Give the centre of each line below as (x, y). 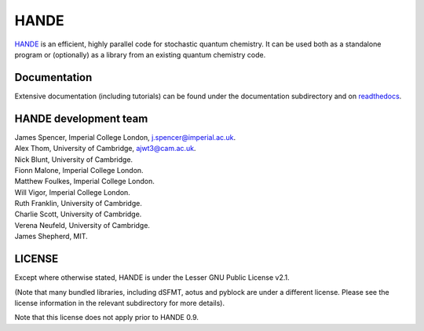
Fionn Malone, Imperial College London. (79, 170)
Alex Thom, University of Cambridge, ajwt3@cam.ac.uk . (105, 149)
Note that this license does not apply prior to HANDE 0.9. (107, 318)
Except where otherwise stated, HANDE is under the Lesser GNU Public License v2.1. (152, 278)
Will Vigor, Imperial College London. (73, 192)
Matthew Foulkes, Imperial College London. (84, 182)
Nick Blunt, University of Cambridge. (74, 159)
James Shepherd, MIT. (51, 237)
